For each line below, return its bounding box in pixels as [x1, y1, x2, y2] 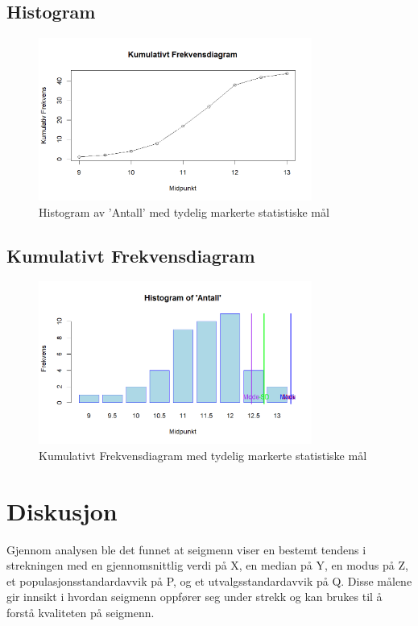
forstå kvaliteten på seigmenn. [6, 603, 155, 620]
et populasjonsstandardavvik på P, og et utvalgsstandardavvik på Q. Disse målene [6, 572, 412, 589]
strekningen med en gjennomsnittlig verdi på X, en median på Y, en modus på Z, [6, 557, 408, 574]
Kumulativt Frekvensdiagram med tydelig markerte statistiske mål [39, 446, 367, 463]
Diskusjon [6, 494, 118, 527]
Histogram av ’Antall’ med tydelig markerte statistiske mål [39, 203, 329, 220]
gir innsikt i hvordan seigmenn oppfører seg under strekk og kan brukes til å [6, 588, 383, 605]
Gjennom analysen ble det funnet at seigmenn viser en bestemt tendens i [6, 541, 366, 558]
